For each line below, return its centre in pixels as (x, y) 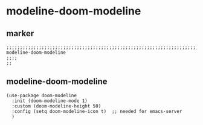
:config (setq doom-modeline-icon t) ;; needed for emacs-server (97, 111)
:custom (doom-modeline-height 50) (56, 106)
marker (20, 34)
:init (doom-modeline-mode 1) (50, 101)
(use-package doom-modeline (42, 95)
